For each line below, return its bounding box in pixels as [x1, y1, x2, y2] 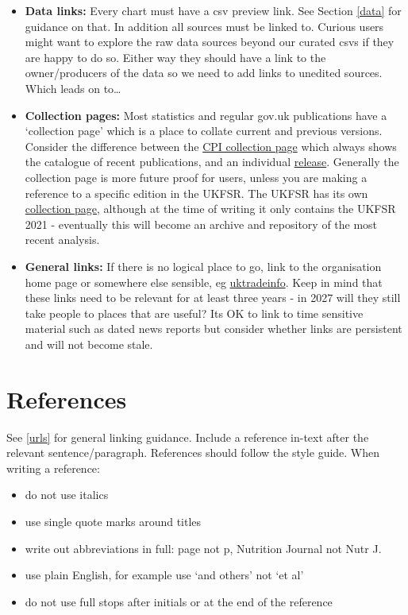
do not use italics [25, 486, 109, 503]
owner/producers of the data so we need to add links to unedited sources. [25, 64, 383, 81]
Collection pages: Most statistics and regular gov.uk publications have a [25, 106, 387, 123]
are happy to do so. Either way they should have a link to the [25, 48, 326, 65]
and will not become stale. [25, 335, 153, 352]
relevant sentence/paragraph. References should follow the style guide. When [6, 444, 380, 461]
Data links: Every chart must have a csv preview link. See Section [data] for [25, 2, 402, 18]
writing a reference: [6, 459, 100, 476]
